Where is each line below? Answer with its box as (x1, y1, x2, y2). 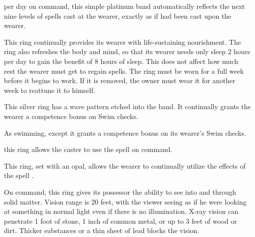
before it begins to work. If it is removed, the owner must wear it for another (4, 75, 236, 86)
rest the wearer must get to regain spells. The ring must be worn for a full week (4, 65, 244, 76)
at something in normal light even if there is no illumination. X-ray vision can (4, 206, 239, 216)
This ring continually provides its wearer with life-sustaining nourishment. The (4, 36, 241, 47)
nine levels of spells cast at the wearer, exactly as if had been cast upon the (4, 10, 231, 21)
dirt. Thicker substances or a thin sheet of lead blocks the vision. (4, 225, 199, 236)
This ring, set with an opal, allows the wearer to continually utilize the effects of (4, 160, 246, 171)
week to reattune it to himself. (4, 85, 95, 95)
